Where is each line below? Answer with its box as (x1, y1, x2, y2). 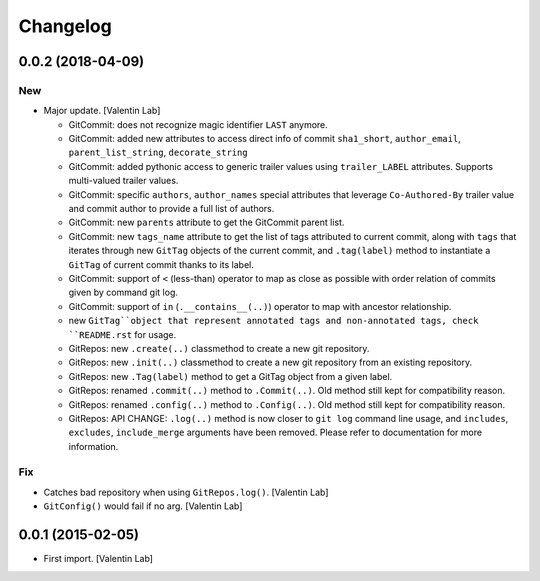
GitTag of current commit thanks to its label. (68, 258, 254, 270)
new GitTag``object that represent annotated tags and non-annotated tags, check (68, 315, 479, 327)
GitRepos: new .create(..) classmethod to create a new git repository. (68, 342, 370, 354)
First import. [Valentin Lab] (43, 553, 154, 565)
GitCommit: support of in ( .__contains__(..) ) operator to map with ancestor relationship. (68, 300, 452, 312)
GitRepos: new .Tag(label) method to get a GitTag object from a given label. (68, 370, 393, 382)
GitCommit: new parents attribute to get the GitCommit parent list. (68, 216, 345, 229)
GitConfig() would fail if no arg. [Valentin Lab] (43, 500, 243, 512)
